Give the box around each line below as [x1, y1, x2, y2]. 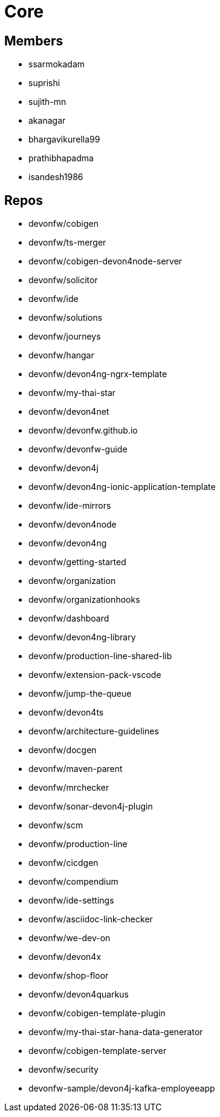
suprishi [28, 78, 60, 89]
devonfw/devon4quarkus [28, 989, 129, 1000]
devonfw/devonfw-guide [28, 444, 128, 455]
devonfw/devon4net [28, 406, 109, 417]
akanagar [28, 115, 66, 126]
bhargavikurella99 [28, 134, 100, 145]
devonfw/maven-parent [28, 763, 123, 774]
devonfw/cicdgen [28, 857, 99, 868]
